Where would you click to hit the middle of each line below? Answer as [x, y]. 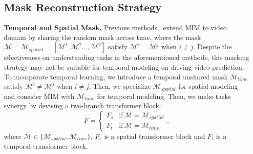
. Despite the [212, 47]
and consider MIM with [39, 96]
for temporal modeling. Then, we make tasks [164, 96]
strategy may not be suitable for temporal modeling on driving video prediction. [124, 67]
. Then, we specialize [120, 86]
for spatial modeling [208, 86]
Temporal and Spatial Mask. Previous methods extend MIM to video [115, 28]
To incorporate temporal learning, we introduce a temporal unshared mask [116, 76]
